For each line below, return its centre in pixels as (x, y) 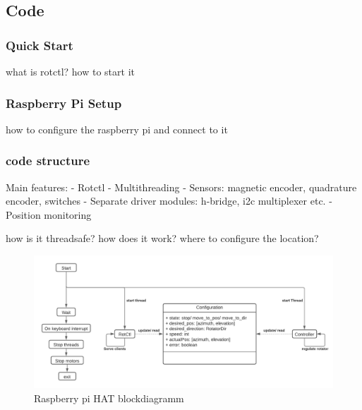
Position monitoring (49, 214)
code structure (48, 161)
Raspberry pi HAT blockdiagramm (109, 398)
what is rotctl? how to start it (70, 71)
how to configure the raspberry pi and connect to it (117, 129)
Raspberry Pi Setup (64, 103)
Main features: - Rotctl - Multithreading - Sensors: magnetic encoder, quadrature (181, 187)
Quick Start (40, 45)
